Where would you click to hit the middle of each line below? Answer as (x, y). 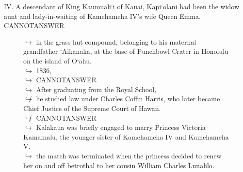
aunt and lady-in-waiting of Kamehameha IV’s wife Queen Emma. (102, 16)
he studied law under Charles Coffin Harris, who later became (128, 99)
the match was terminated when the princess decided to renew (129, 155)
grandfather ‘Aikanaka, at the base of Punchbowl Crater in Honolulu (126, 51)
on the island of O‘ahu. (57, 60)
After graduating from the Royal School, (96, 89)
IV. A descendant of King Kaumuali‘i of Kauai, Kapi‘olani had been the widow (122, 6)
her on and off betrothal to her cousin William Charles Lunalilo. (119, 165)
